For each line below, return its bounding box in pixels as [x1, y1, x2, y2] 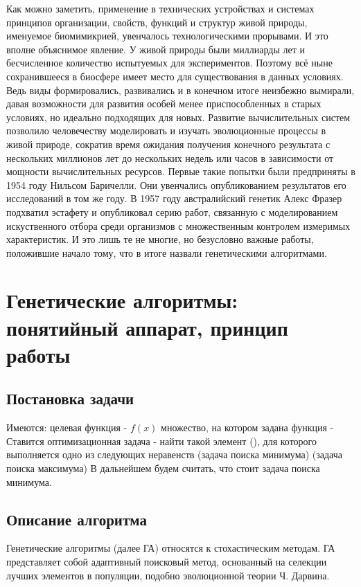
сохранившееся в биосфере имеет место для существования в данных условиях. [6, 69, 344, 83]
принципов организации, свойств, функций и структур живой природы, [6, 15, 308, 29]
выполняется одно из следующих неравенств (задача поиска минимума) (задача [6, 447, 342, 462]
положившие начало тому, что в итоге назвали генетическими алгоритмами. [6, 245, 327, 260]
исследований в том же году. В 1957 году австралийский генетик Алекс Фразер [6, 191, 342, 206]
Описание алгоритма [6, 508, 147, 530]
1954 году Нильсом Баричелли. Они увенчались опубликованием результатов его [6, 177, 346, 192]
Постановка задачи [6, 388, 134, 409]
